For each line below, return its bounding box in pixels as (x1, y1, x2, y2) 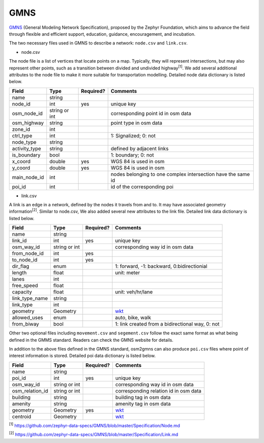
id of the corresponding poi (110, 183, 174, 190)
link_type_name (12, 295, 48, 302)
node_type (12, 138, 37, 145)
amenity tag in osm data (115, 400, 171, 407)
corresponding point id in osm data (110, 110, 192, 117)
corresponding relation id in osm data (115, 387, 201, 394)
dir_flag (12, 263, 29, 270)
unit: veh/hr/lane (115, 288, 153, 295)
